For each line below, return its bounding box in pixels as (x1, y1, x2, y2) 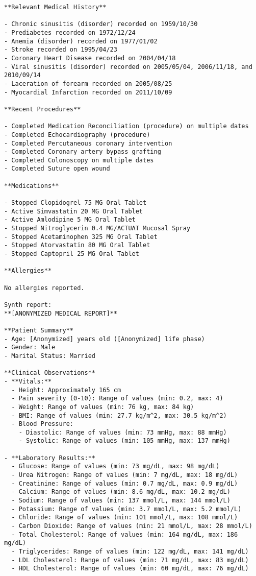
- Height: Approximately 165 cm (11, 386, 121, 394)
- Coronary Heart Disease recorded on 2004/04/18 (4, 54, 176, 62)
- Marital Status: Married (4, 352, 95, 359)
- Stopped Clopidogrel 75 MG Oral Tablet (4, 199, 147, 207)
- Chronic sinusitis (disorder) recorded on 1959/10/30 (4, 20, 198, 28)
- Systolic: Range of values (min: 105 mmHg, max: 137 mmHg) (18, 437, 231, 445)
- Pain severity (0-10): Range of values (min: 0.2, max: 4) (11, 395, 223, 402)
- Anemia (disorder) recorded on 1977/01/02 (4, 37, 158, 45)
